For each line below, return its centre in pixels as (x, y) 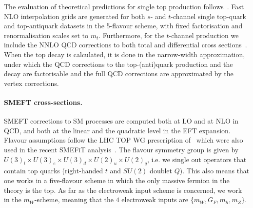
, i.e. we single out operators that (197, 159)
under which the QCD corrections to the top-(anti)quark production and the (118, 64)
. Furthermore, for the (131, 35)
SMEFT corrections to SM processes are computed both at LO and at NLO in (121, 121)
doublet (161, 171)
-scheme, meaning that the (74, 199)
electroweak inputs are (155, 199)
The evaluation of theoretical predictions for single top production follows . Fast (124, 6)
